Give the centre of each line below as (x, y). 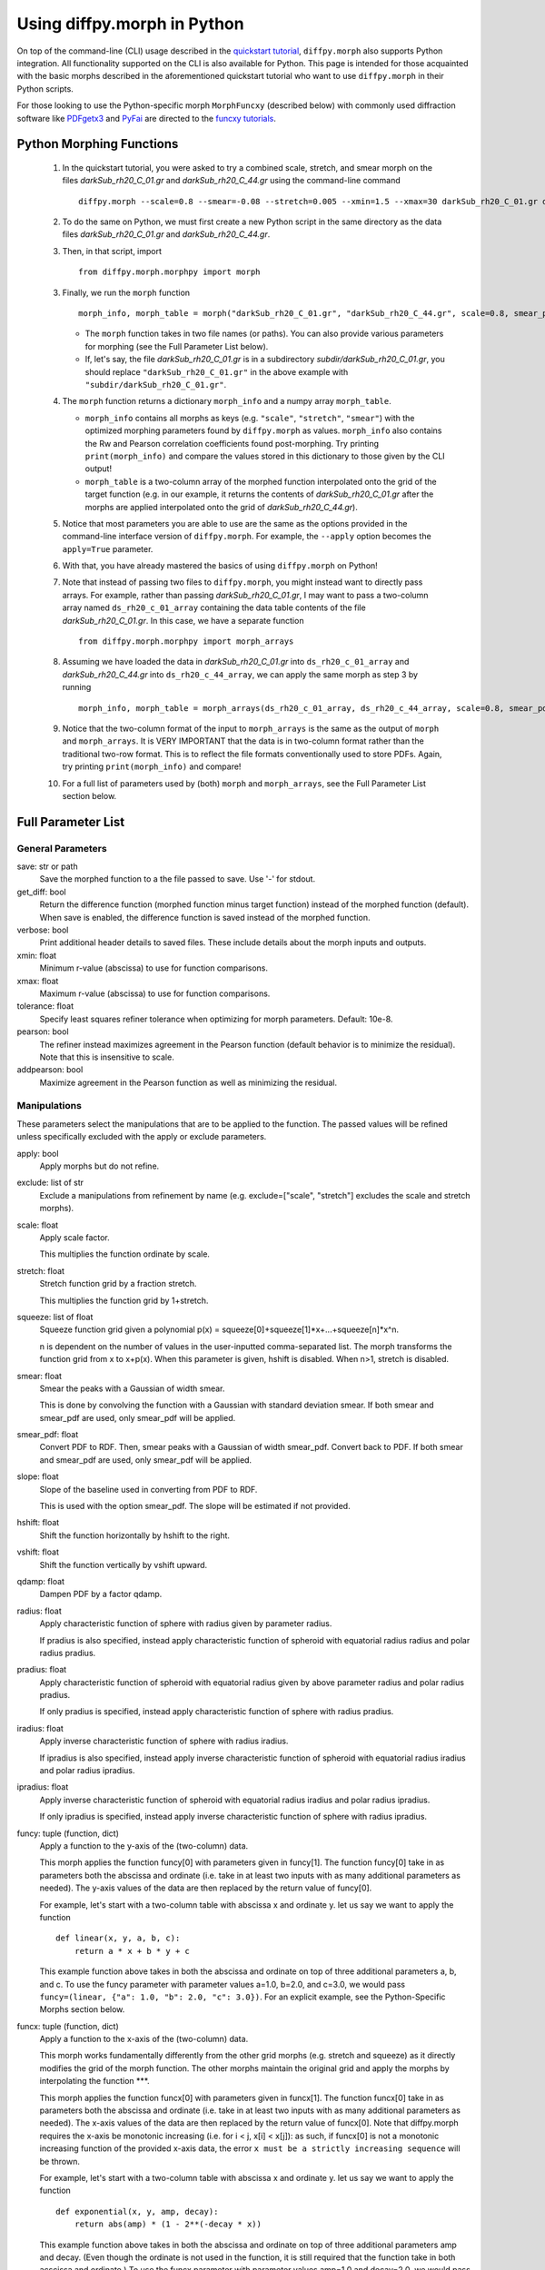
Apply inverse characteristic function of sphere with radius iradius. (164, 1741)
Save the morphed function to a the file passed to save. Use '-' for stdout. (178, 879)
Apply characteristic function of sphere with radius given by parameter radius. (186, 1624)
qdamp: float (41, 1581)
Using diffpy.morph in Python (130, 24)
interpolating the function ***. (94, 2081)
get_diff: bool (42, 892)
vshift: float (38, 1552)
